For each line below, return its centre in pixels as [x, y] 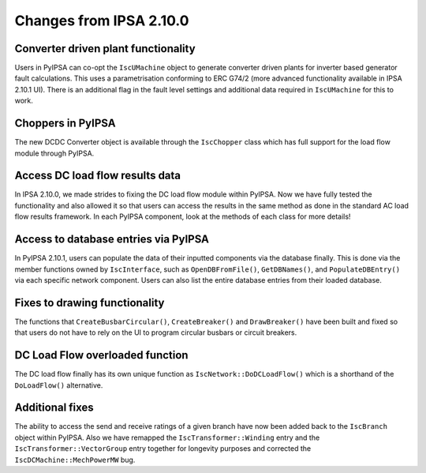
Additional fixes [54, 408]
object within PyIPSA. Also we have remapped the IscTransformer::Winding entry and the [167, 437]
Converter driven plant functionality [105, 49]
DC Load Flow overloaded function [101, 355]
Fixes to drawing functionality [90, 303]
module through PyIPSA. [54, 153]
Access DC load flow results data [98, 176]
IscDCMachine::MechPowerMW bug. [75, 460]
